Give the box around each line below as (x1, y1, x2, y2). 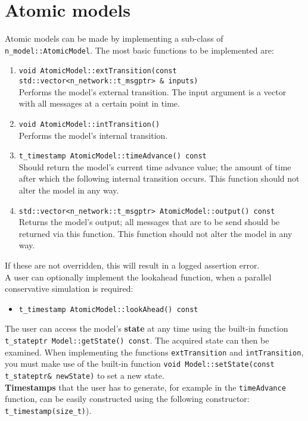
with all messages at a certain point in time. (18, 97, 180, 110)
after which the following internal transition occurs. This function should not (18, 172, 300, 185)
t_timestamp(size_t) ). (5, 404, 92, 416)
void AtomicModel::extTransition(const (18, 67, 177, 76)
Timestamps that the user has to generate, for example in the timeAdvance (5, 381, 286, 393)
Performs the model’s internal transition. (18, 129, 168, 141)
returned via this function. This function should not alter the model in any (18, 227, 293, 239)
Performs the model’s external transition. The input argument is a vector (18, 85, 287, 98)
